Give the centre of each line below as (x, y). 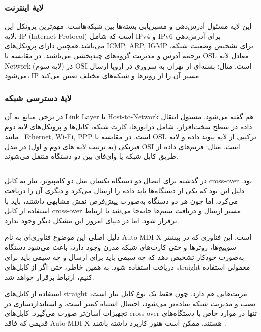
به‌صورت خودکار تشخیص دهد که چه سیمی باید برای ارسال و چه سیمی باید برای (124, 257)
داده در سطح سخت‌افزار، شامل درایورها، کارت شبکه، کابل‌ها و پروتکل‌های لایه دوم (128, 126)
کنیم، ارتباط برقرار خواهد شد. (49, 276)
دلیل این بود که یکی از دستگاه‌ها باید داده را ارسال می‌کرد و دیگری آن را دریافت (125, 190)
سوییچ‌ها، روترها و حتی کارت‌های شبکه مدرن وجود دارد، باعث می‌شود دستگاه (120, 247)
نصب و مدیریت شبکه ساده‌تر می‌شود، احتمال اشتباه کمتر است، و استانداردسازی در (130, 303)
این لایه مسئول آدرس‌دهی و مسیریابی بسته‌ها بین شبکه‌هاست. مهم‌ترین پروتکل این (128, 26)
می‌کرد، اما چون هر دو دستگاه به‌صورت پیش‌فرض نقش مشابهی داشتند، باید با (121, 200)
